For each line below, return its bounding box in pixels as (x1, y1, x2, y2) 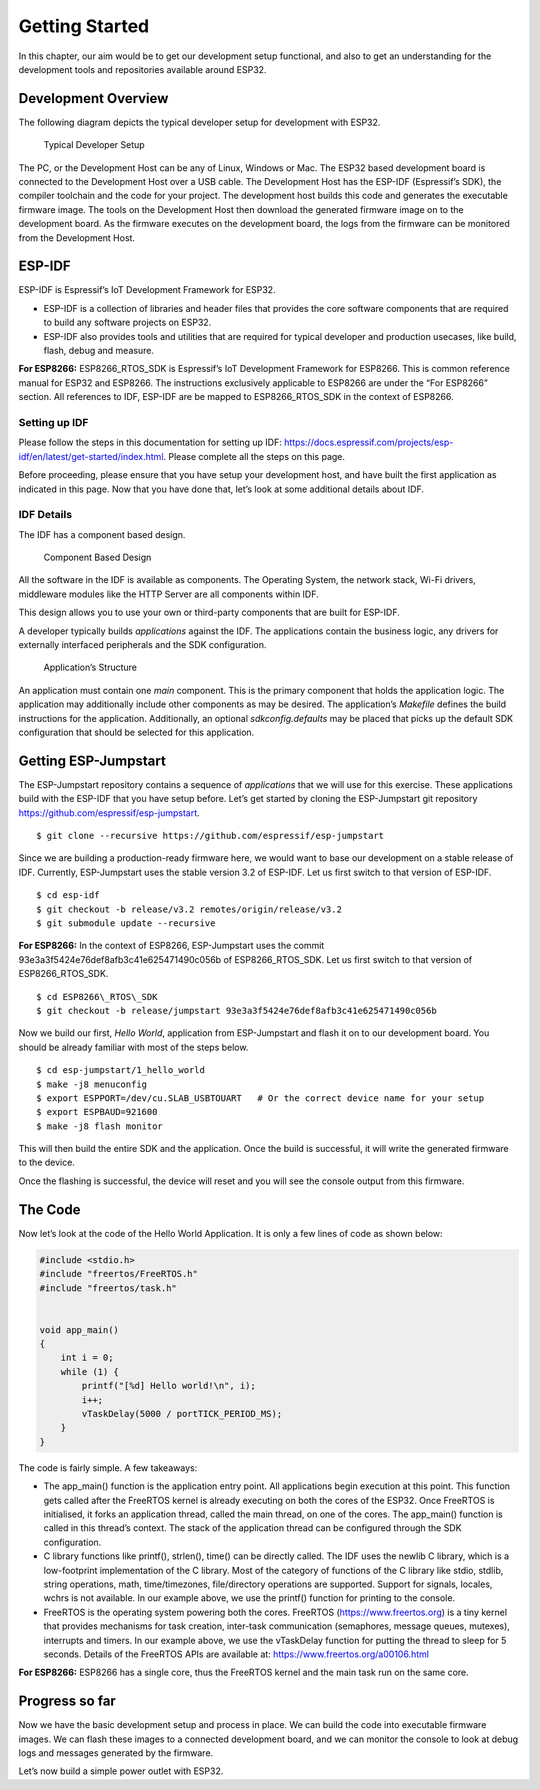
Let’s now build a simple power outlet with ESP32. (18, 1765, 224, 1777)
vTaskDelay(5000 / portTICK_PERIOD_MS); (81, 1408, 283, 1420)
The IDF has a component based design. (18, 528, 186, 540)
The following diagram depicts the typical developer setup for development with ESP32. (18, 116, 381, 128)
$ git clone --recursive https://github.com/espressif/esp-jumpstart (36, 830, 385, 842)
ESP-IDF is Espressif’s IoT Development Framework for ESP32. (18, 284, 276, 296)
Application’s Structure (43, 661, 138, 674)
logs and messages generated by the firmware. (18, 1746, 214, 1759)
